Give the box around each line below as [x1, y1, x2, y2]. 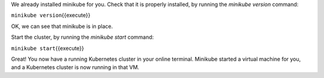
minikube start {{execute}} [11, 45, 84, 52]
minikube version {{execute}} [11, 12, 91, 19]
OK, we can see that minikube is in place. [11, 23, 113, 30]
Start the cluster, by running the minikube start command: [11, 33, 154, 41]
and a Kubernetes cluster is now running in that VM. [11, 64, 140, 71]
